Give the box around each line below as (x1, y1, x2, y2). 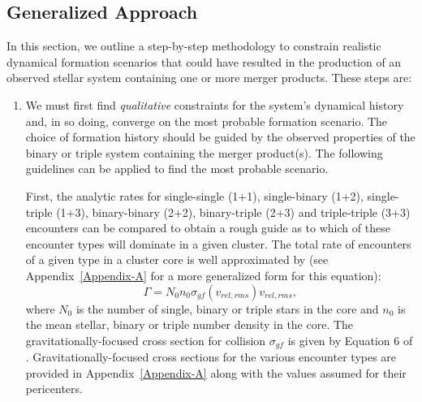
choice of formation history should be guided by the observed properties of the (25, 128, 416, 145)
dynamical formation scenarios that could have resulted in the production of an (6, 53, 402, 70)
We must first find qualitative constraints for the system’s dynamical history (25, 96, 404, 113)
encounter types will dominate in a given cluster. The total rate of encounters (25, 235, 411, 252)
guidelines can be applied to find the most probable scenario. (25, 160, 329, 177)
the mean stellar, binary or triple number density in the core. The (25, 316, 354, 333)
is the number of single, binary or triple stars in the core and (75, 300, 379, 317)
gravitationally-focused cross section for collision (25, 331, 266, 348)
